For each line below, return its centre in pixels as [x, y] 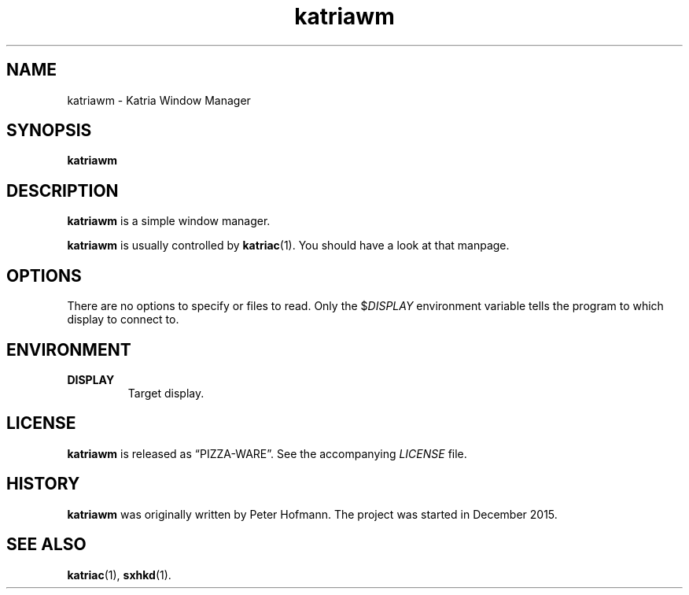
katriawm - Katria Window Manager [159, 100]
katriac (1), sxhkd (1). [119, 575]
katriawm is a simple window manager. [169, 221]
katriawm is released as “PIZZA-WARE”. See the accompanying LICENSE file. [267, 453]
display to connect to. [123, 320]
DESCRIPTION [63, 190]
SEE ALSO [46, 545]
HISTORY [43, 484]
